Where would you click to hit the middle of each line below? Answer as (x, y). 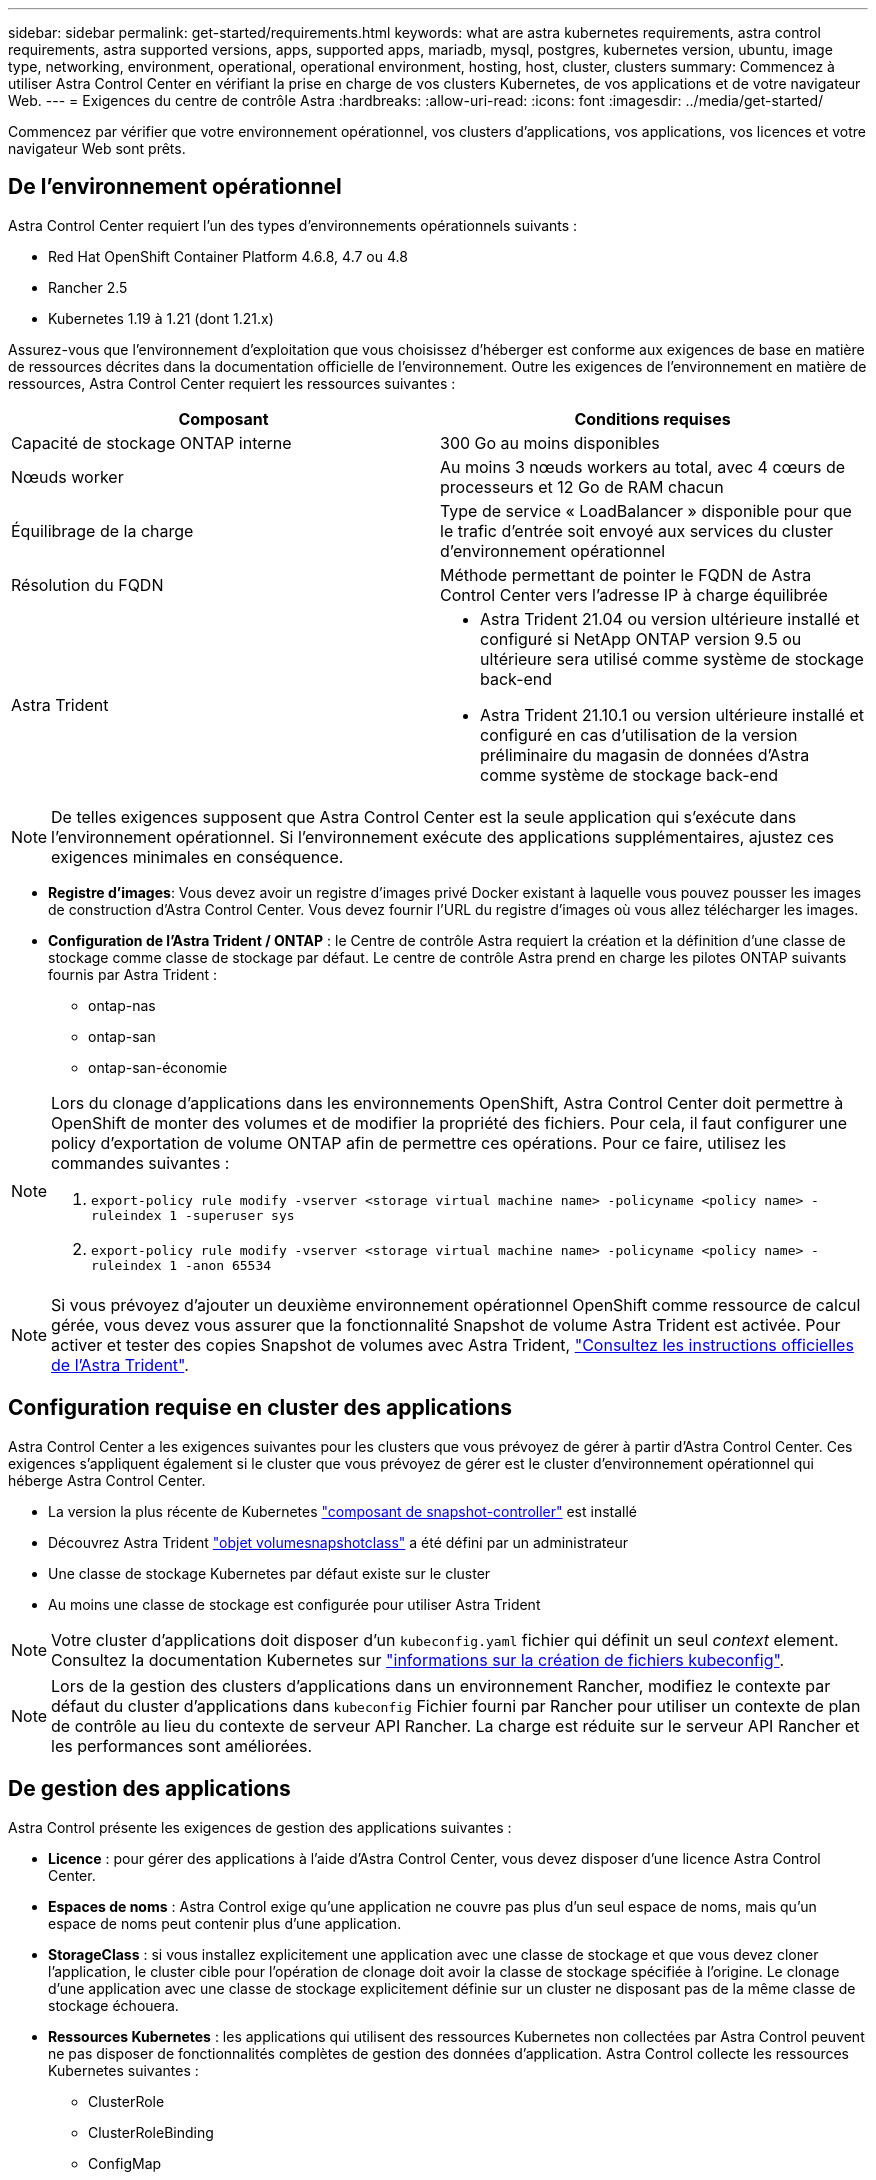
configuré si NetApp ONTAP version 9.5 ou (641, 638)
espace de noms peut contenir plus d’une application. (225, 1923)
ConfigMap (125, 2163)
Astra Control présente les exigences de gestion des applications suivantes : (260, 1827)
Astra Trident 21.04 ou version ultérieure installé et (670, 618)
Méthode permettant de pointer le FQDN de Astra (626, 574)
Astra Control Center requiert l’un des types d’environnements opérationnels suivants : (293, 225)
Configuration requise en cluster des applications (260, 1408)
